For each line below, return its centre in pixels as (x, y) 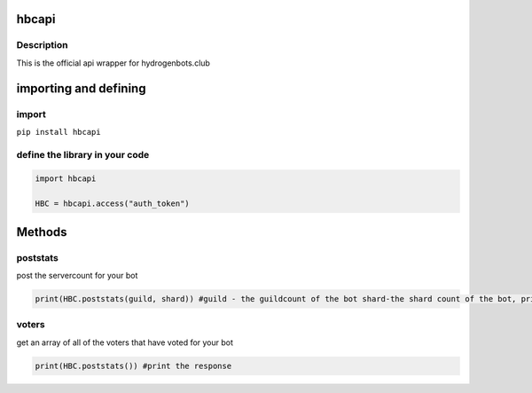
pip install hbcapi (59, 132)
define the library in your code (83, 154)
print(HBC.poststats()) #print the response (133, 365)
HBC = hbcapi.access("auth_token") (112, 204)
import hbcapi (66, 179)
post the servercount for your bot (77, 275)
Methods (42, 232)
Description (42, 45)
